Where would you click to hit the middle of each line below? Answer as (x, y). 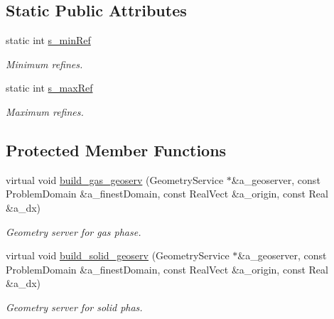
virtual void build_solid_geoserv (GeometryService (118, 255)
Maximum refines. (45, 111)
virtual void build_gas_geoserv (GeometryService (115, 179)
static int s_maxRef (49, 88)
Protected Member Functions (116, 150)
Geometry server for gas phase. (74, 231)
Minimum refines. (44, 64)
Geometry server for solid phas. (74, 307)
